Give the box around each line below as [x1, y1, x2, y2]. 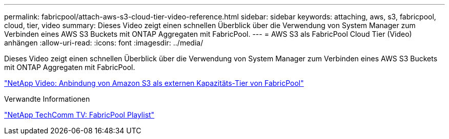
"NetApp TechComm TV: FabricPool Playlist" [4, 110, 155, 119]
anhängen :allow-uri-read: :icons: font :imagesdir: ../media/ [4, 38, 203, 47]
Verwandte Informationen [4, 95, 90, 103]
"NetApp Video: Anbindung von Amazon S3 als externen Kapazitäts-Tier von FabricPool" [4, 79, 304, 87]
